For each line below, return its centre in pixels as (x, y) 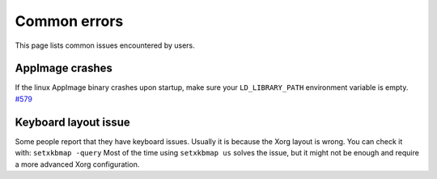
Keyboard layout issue (73, 122)
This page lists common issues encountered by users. (105, 45)
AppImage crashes (64, 68)
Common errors (69, 21)
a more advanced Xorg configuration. (77, 164)
